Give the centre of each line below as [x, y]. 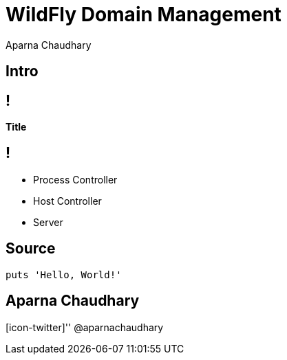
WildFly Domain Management [143, 14]
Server [48, 222]
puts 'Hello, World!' [64, 274]
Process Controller [75, 179]
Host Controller [67, 201]
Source [31, 249]
